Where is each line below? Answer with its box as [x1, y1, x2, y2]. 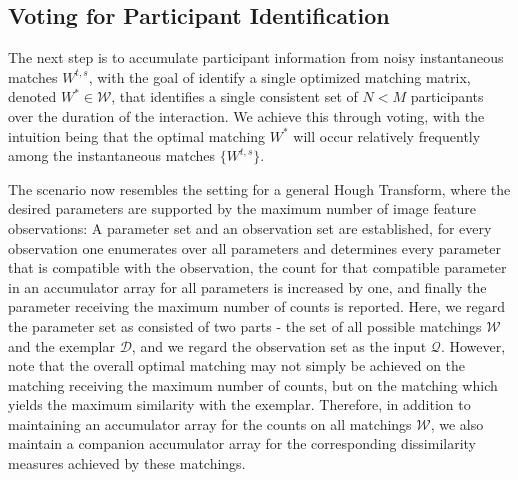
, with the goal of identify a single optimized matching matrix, [88, 66, 471, 87]
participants [410, 86, 484, 107]
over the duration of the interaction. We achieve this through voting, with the [8, 105, 485, 126]
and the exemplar [8, 335, 115, 356]
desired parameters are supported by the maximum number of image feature [8, 198, 476, 219]
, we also [430, 413, 484, 434]
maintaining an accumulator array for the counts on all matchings [8, 413, 412, 434]
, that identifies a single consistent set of [111, 86, 358, 107]
